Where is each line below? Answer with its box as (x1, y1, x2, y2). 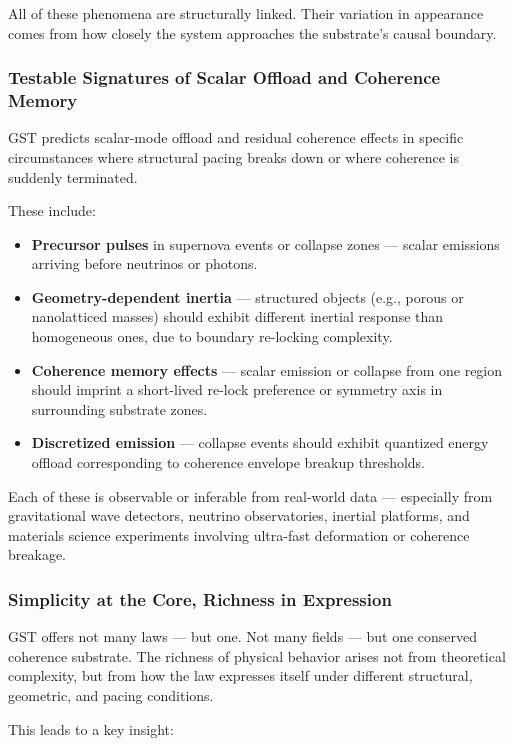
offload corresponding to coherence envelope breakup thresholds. (31, 452, 426, 473)
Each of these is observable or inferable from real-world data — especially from (8, 485, 493, 506)
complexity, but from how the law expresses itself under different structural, (8, 665, 473, 686)
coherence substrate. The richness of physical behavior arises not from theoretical (8, 645, 506, 666)
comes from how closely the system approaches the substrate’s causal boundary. (8, 22, 497, 43)
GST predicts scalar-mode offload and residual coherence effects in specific (8, 127, 464, 148)
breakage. (8, 544, 66, 565)
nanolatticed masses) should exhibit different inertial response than (31, 306, 444, 327)
